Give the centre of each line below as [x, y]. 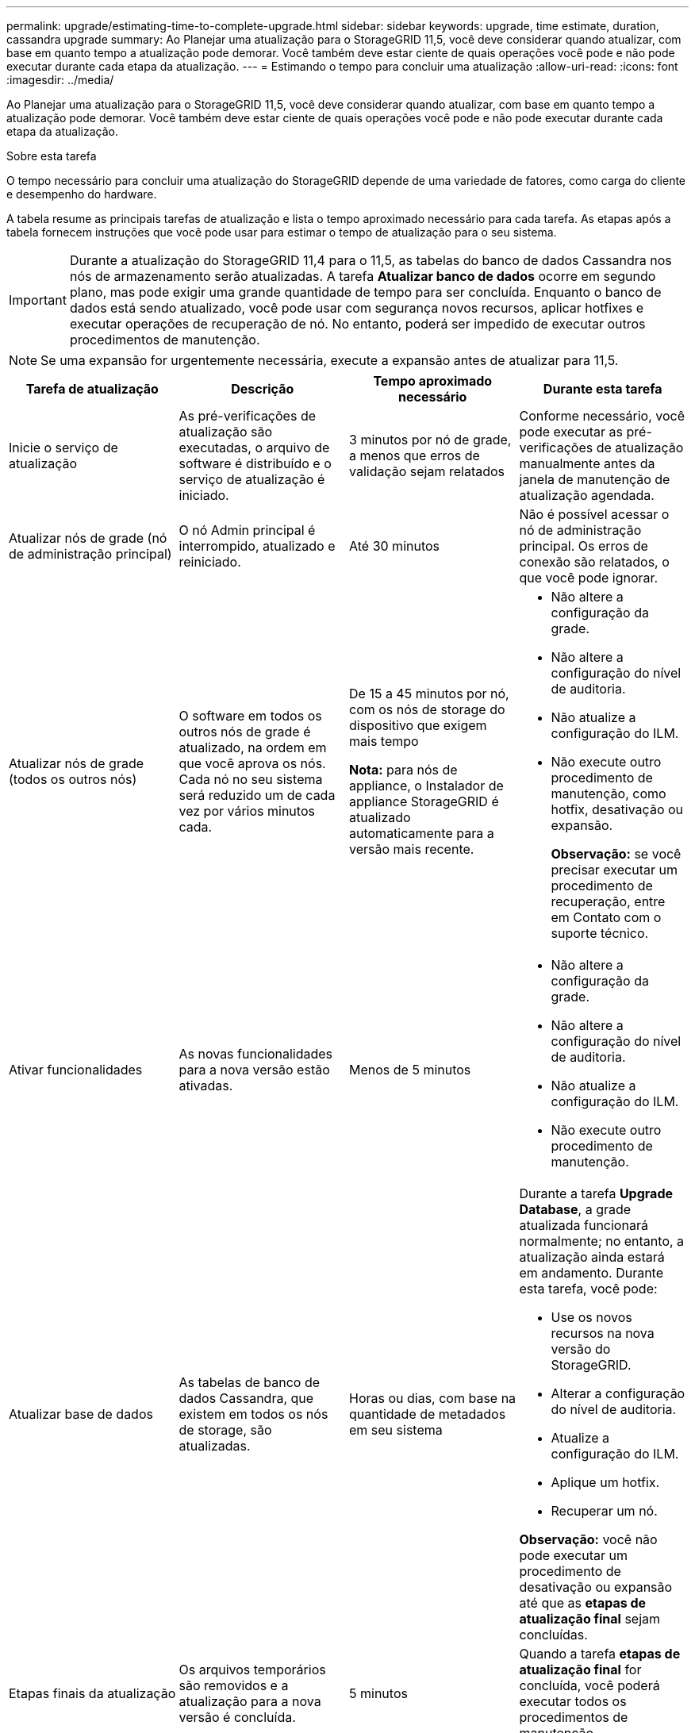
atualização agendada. [587, 495]
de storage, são [225, 1430]
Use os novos [591, 1317]
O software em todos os [250, 716]
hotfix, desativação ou [617, 809]
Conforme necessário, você [602, 416]
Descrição [263, 389]
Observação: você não [588, 1539]
